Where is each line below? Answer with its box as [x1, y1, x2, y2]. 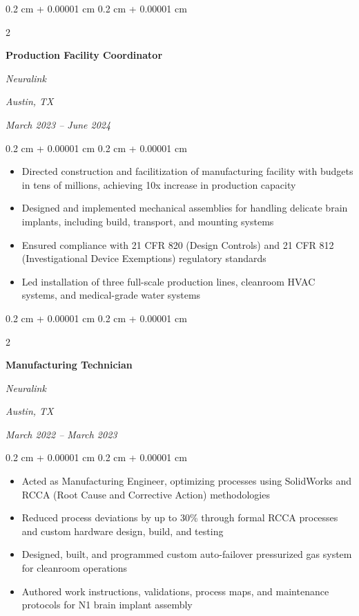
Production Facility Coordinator [6, 48, 163, 62]
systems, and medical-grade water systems [21, 288, 201, 302]
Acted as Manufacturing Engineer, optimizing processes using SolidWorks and [21, 474, 352, 488]
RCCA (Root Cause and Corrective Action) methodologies [21, 487, 270, 501]
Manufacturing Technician [6, 357, 133, 372]
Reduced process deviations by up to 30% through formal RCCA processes [21, 510, 338, 525]
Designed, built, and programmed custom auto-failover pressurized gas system [21, 547, 352, 561]
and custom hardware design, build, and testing [21, 523, 224, 538]
